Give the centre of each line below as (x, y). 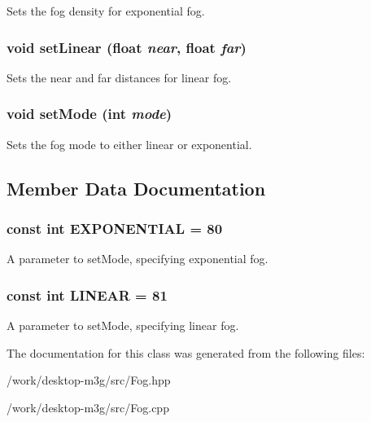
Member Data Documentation (136, 188)
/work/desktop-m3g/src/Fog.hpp (89, 380)
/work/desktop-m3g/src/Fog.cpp (88, 407)
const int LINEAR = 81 (87, 295)
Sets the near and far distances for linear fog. (119, 77)
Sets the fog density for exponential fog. (106, 11)
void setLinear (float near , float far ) (127, 47)
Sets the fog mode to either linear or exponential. (129, 144)
